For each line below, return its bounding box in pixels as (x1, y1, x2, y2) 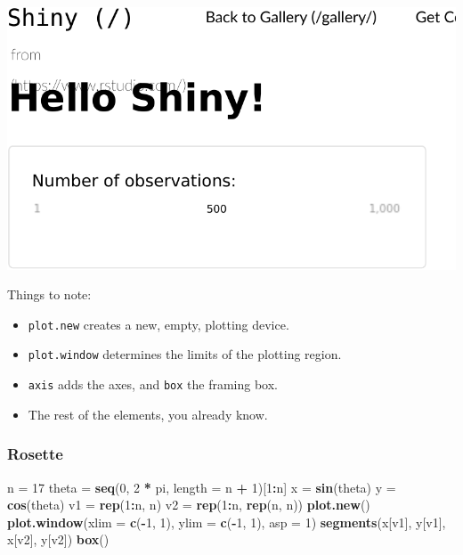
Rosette (7, 443, 63, 465)
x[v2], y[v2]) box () (7, 530, 110, 549)
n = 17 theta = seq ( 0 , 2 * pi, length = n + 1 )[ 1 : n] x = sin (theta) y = (7, 477, 396, 496)
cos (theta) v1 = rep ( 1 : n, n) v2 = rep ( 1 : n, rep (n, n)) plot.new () (7, 495, 370, 514)
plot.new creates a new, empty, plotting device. (28, 314, 289, 333)
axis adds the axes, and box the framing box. (28, 375, 278, 394)
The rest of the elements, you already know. (28, 404, 268, 423)
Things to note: (7, 285, 92, 304)
